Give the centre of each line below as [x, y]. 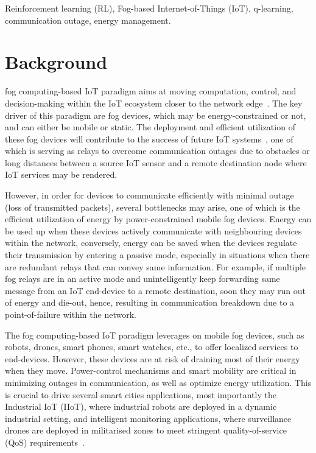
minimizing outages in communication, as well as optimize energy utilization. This [158, 382]
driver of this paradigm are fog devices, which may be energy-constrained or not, [156, 115]
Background [56, 62]
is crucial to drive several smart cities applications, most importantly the [141, 394]
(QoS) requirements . [45, 442]
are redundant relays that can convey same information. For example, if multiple [156, 266]
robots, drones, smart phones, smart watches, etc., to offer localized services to [152, 347]
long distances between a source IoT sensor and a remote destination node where [156, 162]
